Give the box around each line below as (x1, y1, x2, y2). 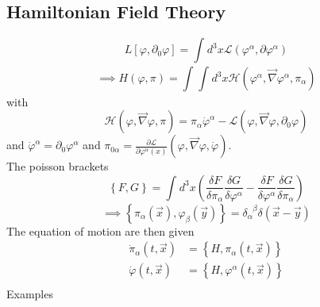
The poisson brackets (6, 158, 109, 175)
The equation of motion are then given (6, 222, 195, 239)
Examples (6, 286, 53, 302)
